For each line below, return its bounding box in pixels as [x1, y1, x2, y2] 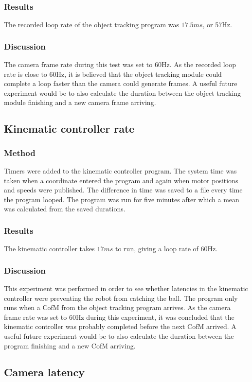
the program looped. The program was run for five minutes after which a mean [4, 194, 239, 204]
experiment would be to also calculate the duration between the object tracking [4, 87, 241, 98]
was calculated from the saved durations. [4, 204, 126, 214]
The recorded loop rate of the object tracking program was [4, 19, 180, 30]
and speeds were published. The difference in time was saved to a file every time [4, 185, 243, 195]
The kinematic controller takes [4, 243, 95, 254]
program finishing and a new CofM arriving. [4, 340, 136, 350]
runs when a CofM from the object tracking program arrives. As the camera [4, 302, 231, 313]
